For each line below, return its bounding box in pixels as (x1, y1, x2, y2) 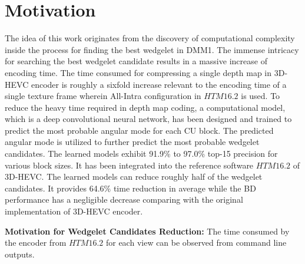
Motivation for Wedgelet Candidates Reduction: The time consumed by (5, 225, 290, 237)
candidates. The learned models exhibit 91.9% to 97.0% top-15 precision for (5, 147, 278, 160)
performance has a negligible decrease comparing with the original (5, 193, 243, 206)
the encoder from (5, 236, 67, 249)
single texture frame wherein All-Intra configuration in (5, 90, 201, 102)
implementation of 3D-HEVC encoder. (5, 205, 143, 217)
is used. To (241, 90, 280, 102)
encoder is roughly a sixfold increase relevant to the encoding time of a (31, 78, 287, 90)
